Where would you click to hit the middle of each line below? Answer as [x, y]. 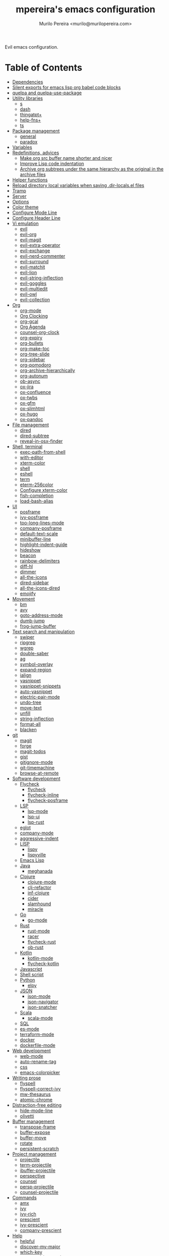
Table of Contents [44, 68]
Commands [24, 1198]
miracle [35, 909]
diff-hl [26, 566]
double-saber [34, 653]
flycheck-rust [42, 941]
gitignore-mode [36, 762]
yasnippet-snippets [40, 686]
